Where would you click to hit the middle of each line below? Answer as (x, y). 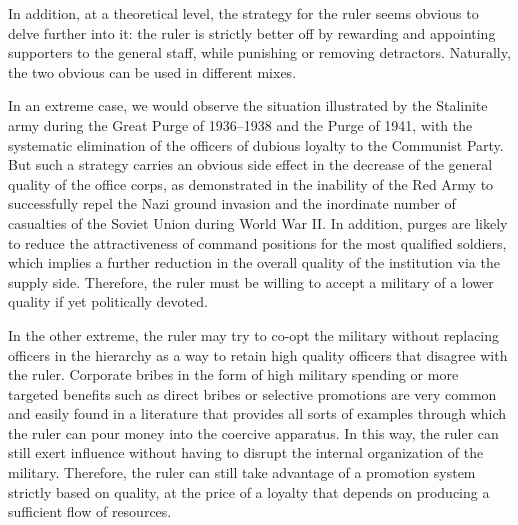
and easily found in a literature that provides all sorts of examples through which (257, 413)
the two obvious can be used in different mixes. (152, 71)
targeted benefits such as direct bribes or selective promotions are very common (252, 393)
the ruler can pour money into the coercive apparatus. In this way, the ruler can (253, 432)
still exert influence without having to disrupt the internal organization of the (246, 452)
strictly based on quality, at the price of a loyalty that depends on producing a (249, 491)
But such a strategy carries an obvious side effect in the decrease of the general (250, 164)
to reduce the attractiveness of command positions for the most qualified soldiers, (257, 242)
